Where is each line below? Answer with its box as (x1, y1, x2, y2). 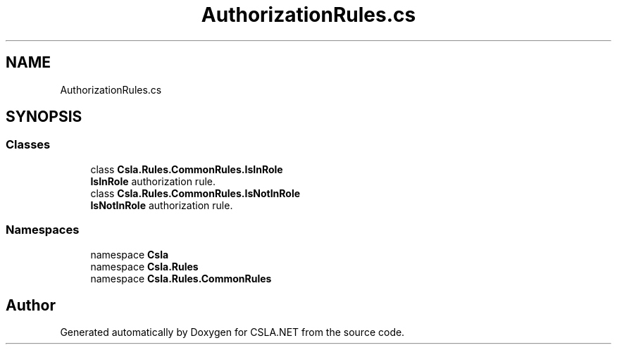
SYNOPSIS (6, 108, 82, 126)
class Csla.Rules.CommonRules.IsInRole (90, 163, 283, 175)
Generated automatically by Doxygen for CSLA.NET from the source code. (60, 326, 405, 339)
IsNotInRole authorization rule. (90, 199, 233, 211)
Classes (6, 137, 51, 152)
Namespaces (6, 223, 80, 237)
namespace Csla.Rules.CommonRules (90, 272, 272, 285)
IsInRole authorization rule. (90, 175, 216, 187)
